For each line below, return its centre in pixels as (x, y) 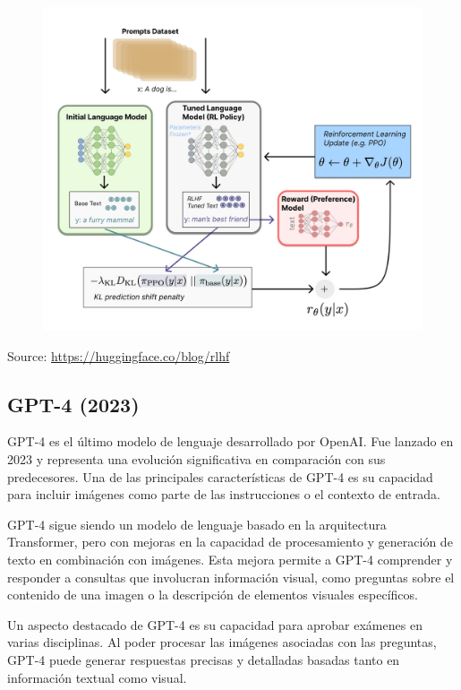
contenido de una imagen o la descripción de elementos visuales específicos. (213, 595)
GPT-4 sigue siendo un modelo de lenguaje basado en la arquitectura (197, 524)
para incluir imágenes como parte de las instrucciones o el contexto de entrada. (224, 494)
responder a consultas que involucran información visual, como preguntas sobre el (231, 577)
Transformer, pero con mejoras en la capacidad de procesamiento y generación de (230, 542)
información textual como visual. (97, 677)
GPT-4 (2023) (73, 404)
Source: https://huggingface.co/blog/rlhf (119, 355)
